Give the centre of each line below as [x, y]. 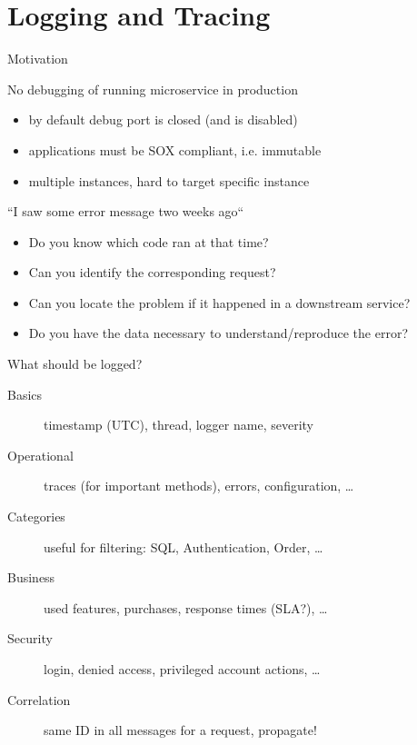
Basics [25, 394]
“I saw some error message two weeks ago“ [126, 211]
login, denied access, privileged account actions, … [182, 669]
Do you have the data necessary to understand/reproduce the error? [218, 333]
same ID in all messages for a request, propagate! [180, 730]
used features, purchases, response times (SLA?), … [186, 607]
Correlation [39, 699]
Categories [36, 517]
